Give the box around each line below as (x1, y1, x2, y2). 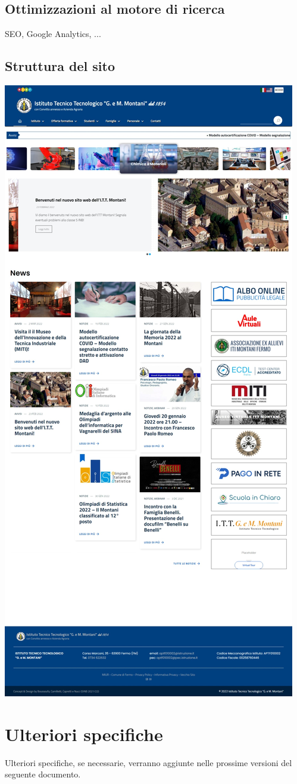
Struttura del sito (5, 57, 115, 75)
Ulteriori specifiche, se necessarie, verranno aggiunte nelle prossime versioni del (5, 756, 292, 768)
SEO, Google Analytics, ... (5, 27, 101, 40)
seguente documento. (5, 768, 81, 780)
